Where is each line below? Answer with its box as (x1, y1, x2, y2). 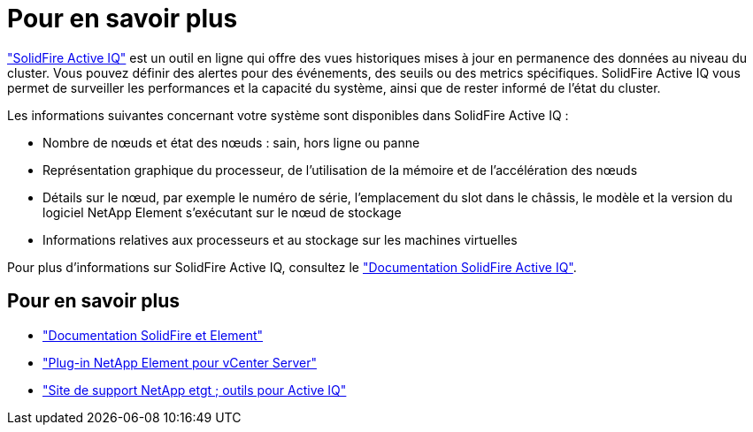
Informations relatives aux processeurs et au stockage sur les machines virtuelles (42, 231, 518, 247)
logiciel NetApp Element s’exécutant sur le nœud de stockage (42, 204, 402, 220)
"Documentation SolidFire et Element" (42, 327, 264, 343)
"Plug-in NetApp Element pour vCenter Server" (42, 354, 317, 370)
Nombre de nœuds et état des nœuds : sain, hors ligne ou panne (42, 134, 420, 150)
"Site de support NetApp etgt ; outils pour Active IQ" (42, 382, 347, 398)
